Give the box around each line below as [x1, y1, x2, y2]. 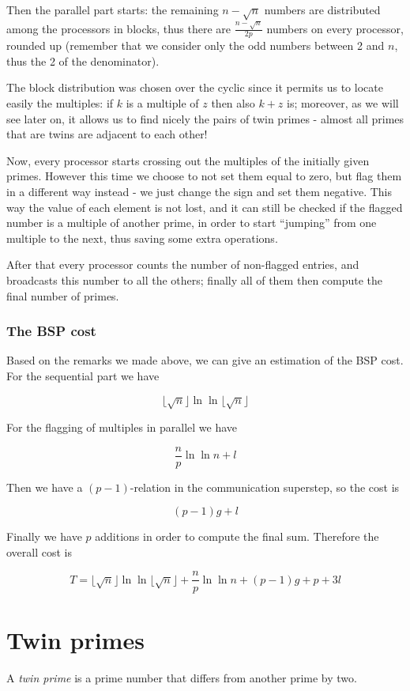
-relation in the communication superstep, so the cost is [130, 478, 400, 495]
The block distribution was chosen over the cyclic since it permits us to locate [6, 79, 383, 96]
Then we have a [6, 478, 83, 495]
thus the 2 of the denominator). [6, 52, 160, 69]
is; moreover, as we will [286, 95, 399, 111]
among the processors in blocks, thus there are [6, 20, 231, 36]
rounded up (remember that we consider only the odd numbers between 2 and [6, 37, 385, 54]
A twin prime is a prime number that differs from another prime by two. [6, 669, 357, 685]
